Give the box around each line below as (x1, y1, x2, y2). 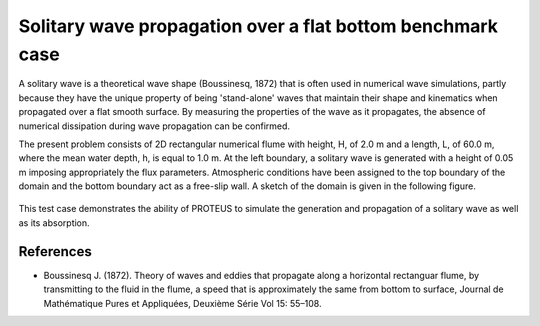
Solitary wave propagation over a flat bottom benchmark (18, 15, 499, 37)
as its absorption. (18, 216, 90, 229)
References (18, 243, 92, 260)
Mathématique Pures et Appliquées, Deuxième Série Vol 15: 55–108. (43, 297, 322, 309)
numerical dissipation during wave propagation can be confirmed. (18, 120, 290, 132)
